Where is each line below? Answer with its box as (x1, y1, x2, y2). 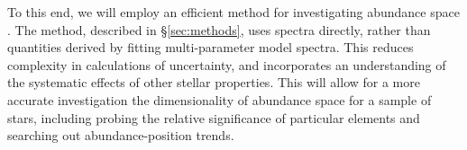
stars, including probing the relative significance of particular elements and (7, 108, 420, 127)
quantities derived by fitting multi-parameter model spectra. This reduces (7, 38, 414, 57)
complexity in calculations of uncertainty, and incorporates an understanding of (7, 55, 446, 74)
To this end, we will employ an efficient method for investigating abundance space (7, 3, 460, 21)
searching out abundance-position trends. (7, 126, 234, 145)
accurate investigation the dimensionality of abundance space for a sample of (7, 90, 432, 109)
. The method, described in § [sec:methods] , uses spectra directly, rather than (7, 20, 431, 39)
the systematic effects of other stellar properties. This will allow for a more (7, 73, 420, 92)
